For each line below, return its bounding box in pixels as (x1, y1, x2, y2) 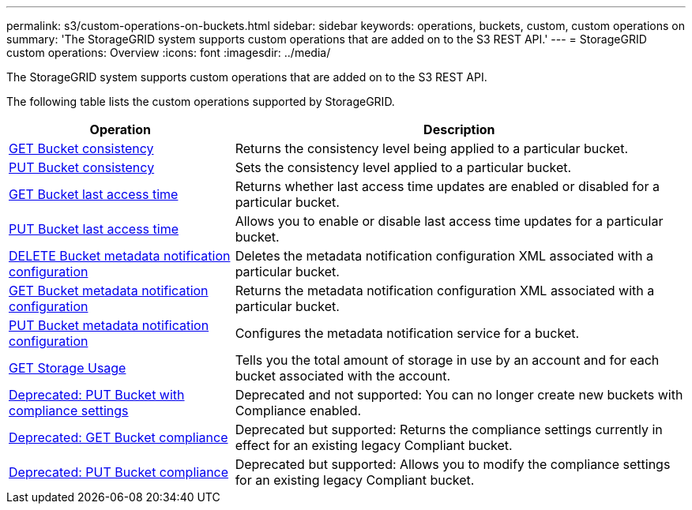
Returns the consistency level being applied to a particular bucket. (235, 141, 629, 156)
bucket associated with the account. (235, 368, 451, 384)
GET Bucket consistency (9, 141, 154, 156)
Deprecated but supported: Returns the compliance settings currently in (235, 422, 663, 437)
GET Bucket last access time (9, 186, 179, 202)
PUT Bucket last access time (9, 221, 179, 237)
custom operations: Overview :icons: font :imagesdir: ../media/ (6, 46, 331, 59)
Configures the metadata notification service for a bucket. (235, 325, 580, 341)
